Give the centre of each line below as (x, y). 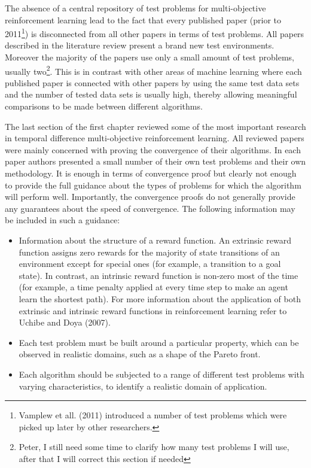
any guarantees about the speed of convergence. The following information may (150, 208)
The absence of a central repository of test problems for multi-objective (135, 8)
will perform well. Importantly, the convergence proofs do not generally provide (150, 197)
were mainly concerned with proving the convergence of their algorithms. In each (153, 149)
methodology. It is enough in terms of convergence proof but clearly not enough (151, 173)
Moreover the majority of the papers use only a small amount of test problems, (150, 57)
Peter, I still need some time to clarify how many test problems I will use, (154, 447)
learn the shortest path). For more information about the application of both (160, 298)
